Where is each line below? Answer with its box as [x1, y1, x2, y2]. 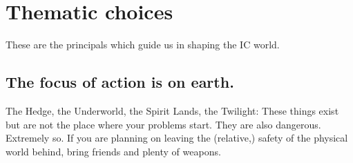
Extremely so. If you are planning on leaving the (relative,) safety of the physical [6, 131, 348, 145]
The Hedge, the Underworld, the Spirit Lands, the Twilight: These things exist [6, 103, 339, 117]
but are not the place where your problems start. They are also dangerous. [6, 117, 321, 131]
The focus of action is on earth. [6, 71, 234, 93]
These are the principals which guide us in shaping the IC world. [6, 37, 280, 52]
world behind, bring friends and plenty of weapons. [6, 144, 221, 158]
